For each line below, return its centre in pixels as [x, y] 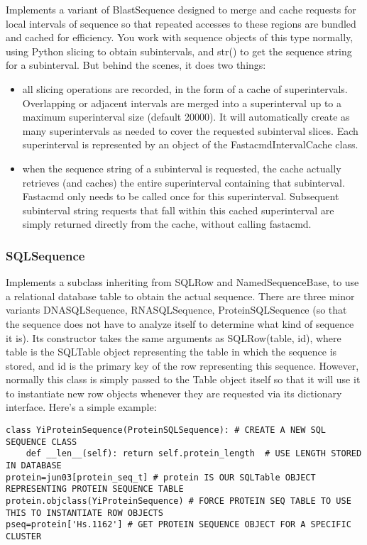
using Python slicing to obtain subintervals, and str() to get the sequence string [179, 51]
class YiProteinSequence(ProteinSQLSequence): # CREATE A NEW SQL [166, 430]
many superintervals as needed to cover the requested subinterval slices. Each [190, 130]
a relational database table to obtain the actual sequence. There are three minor [180, 296]
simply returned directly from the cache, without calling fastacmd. [167, 224]
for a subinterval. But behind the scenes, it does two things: [136, 65]
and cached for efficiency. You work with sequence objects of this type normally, [180, 37]
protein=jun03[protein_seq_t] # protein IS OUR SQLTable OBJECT [161, 477]
